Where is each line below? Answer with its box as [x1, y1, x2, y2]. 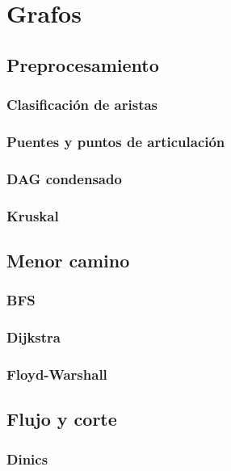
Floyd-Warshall [6, 364, 107, 384]
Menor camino [6, 247, 130, 272]
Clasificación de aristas [6, 95, 158, 115]
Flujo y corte [6, 406, 117, 431]
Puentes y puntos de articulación [6, 131, 225, 151]
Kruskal [6, 205, 59, 225]
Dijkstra [6, 327, 61, 347]
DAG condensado [6, 168, 122, 188]
